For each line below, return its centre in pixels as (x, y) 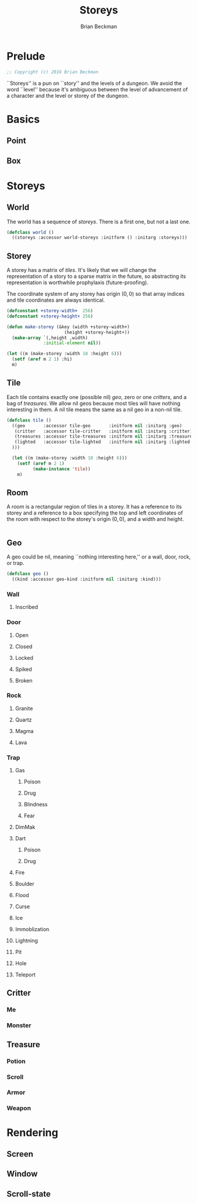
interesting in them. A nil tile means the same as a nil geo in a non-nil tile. (94, 409)
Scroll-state (29, 1194)
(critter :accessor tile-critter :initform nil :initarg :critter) (103, 431)
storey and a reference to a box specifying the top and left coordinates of (95, 513)
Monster (19, 1025)
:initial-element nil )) (72, 343)
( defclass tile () (29, 420)
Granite (24, 708)
